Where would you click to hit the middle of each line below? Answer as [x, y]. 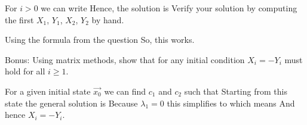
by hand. [108, 19]
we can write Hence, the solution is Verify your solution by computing [169, 8]
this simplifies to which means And [231, 103]
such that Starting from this [236, 91]
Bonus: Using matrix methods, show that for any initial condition [125, 59]
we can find [125, 91]
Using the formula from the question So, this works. [100, 40]
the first [19, 19]
